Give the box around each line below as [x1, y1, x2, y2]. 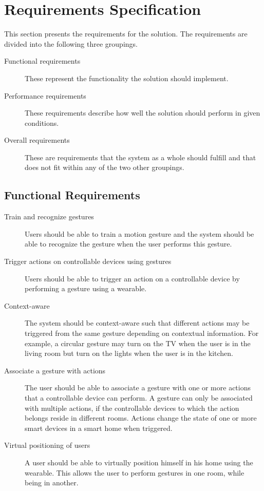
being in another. [25, 477, 79, 488]
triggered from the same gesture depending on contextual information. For [25, 328, 259, 338]
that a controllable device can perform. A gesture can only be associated [25, 392, 253, 403]
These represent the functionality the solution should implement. [25, 72, 229, 83]
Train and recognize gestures [4, 211, 94, 222]
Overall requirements [4, 135, 70, 145]
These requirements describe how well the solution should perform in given [25, 107, 260, 118]
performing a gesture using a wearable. [25, 283, 147, 294]
